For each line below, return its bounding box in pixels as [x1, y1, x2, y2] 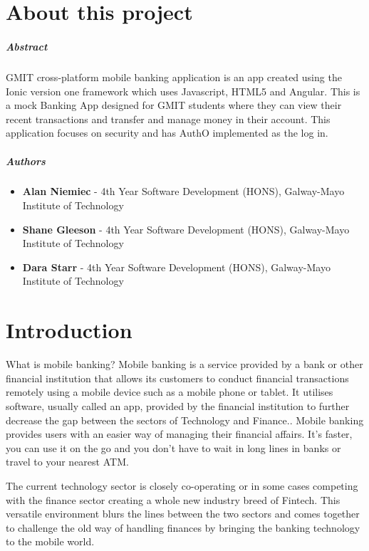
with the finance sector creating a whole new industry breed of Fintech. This [6, 492, 341, 507]
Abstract [6, 38, 48, 53]
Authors [6, 153, 46, 168]
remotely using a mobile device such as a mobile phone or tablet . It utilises [6, 384, 333, 399]
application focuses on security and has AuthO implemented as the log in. [6, 125, 328, 140]
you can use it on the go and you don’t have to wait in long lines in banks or [6, 440, 341, 455]
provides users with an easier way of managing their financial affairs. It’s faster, [6, 426, 353, 441]
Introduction [6, 315, 132, 345]
